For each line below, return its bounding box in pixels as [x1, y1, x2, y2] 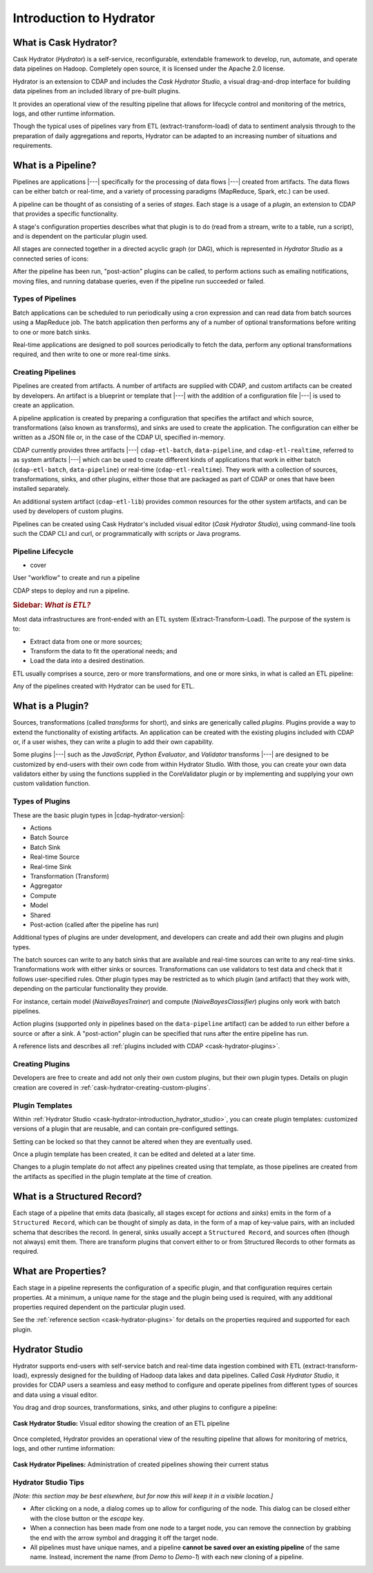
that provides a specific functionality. [12, 210, 119, 218]
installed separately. [12, 485, 70, 493]
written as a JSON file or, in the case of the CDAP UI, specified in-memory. [12, 433, 226, 442]
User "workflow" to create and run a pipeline [12, 574, 140, 582]
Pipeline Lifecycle [12, 546, 74, 556]
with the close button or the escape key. [30, 1514, 145, 1523]
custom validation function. [12, 779, 90, 788]
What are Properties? [12, 1265, 107, 1277]
